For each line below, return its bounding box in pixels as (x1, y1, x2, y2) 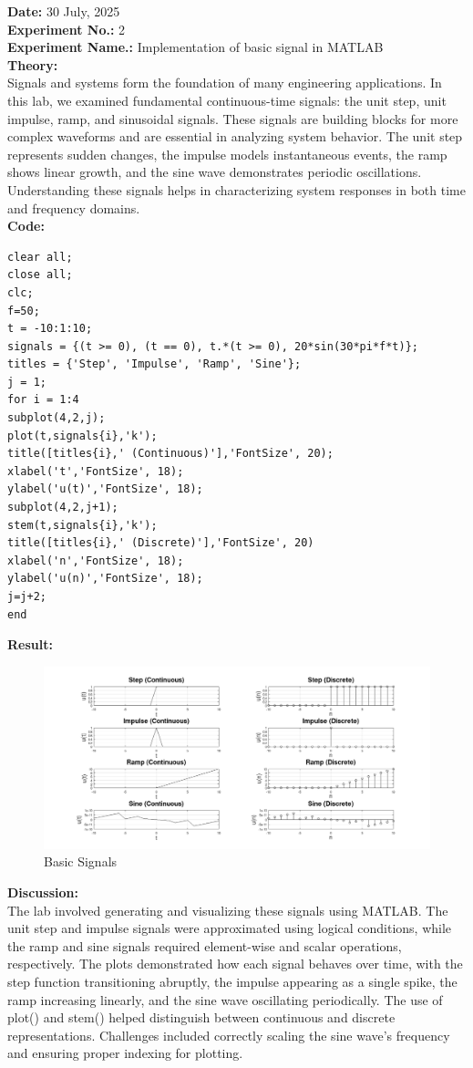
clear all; (7, 250, 73, 264)
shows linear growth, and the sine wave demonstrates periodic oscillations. (7, 162, 422, 181)
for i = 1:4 (7, 393, 79, 407)
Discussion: (7, 882, 78, 901)
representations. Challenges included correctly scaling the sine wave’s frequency (7, 1025, 450, 1044)
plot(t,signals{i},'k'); (7, 429, 158, 442)
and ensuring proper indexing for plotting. (7, 1043, 243, 1063)
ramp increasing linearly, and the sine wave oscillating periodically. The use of (7, 990, 443, 1009)
